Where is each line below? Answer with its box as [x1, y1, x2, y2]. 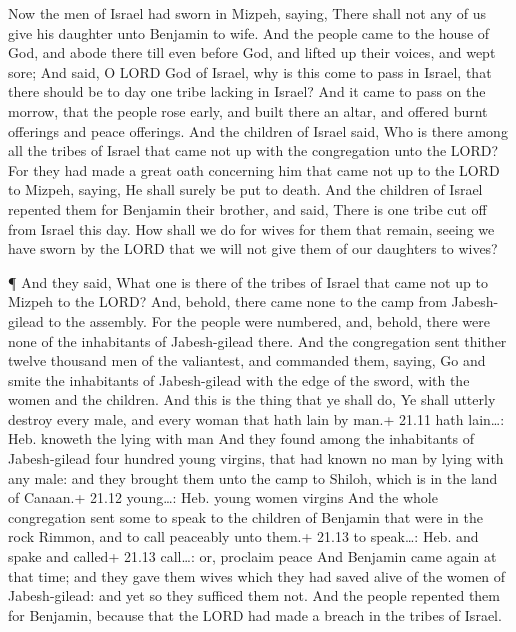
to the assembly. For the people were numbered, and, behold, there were [48, 310, 490, 331]
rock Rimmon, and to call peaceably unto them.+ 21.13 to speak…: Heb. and [8, 526, 479, 547]
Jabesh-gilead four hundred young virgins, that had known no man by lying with [8, 448, 504, 469]
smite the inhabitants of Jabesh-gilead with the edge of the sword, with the [8, 369, 470, 390]
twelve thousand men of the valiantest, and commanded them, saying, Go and [8, 350, 486, 371]
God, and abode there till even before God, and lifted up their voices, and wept [8, 42, 496, 63]
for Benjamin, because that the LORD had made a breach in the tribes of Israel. [8, 604, 502, 625]
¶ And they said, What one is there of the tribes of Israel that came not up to [8, 271, 488, 292]
